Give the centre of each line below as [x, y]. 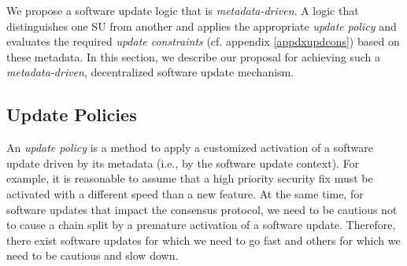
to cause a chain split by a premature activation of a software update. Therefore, [201, 225]
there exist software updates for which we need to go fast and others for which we [203, 240]
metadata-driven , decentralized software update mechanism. [150, 72]
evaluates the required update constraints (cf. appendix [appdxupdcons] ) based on [203, 41]
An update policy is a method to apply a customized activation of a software [190, 148]
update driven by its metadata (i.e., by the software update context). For [183, 163]
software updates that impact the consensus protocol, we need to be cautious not [202, 209]
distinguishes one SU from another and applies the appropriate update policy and [202, 26]
